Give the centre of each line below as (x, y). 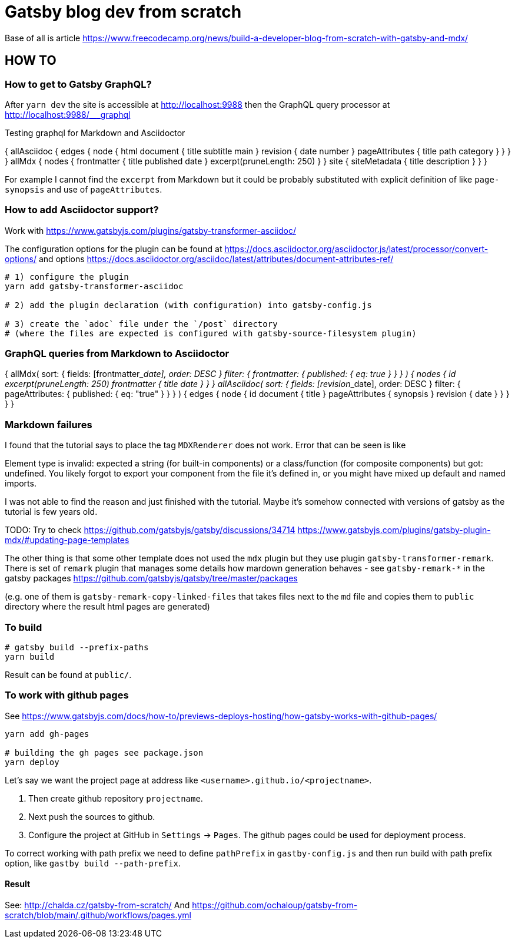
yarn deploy (32, 762)
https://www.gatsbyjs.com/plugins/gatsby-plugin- (394, 530)
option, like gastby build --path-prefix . (93, 863)
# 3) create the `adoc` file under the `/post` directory (141, 324)
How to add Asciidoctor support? (82, 210)
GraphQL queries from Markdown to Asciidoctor (117, 354)
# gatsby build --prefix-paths (77, 647)
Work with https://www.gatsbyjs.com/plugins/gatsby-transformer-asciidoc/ (150, 230)
